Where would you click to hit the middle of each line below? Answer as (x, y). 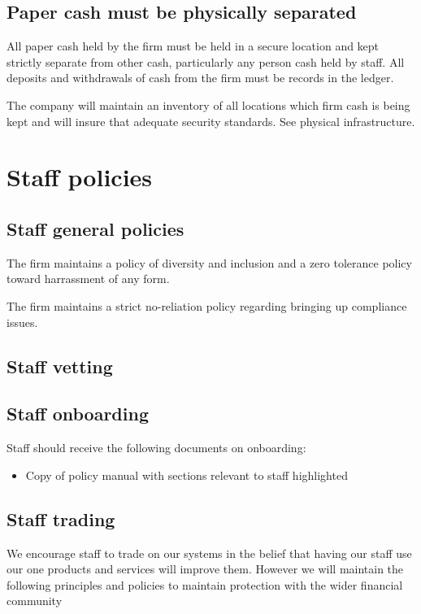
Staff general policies (95, 228)
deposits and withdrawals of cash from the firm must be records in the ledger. (200, 78)
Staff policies (80, 177)
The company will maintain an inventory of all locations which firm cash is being (208, 105)
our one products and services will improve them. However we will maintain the (205, 569)
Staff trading (61, 518)
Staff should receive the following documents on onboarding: (156, 448)
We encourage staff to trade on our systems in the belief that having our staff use (209, 553)
